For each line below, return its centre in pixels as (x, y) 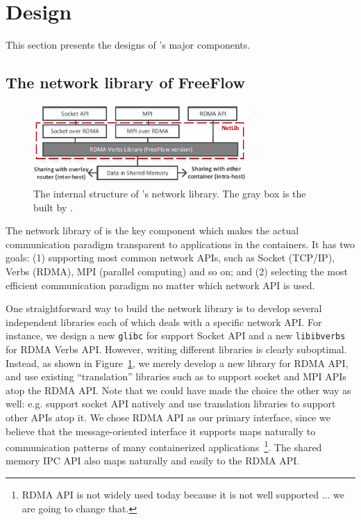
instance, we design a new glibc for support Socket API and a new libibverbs (176, 335)
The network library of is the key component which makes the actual (152, 230)
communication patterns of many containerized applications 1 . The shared (164, 446)
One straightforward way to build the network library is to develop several (164, 308)
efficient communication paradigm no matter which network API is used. (160, 285)
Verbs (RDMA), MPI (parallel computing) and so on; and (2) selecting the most (177, 271)
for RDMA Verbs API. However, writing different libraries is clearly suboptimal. (176, 349)
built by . (53, 207)
